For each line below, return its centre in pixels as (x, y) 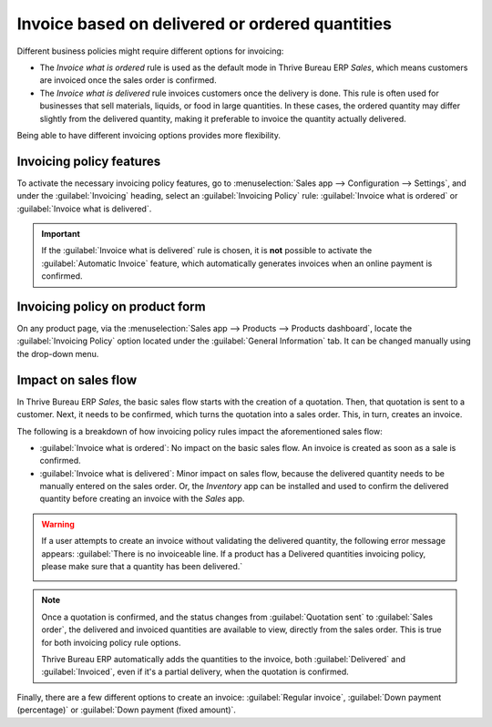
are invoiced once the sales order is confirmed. (128, 80)
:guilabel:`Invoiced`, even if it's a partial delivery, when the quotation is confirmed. (195, 672)
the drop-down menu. (58, 353)
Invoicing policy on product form (111, 307)
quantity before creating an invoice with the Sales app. (142, 499)
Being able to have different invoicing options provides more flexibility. (149, 135)
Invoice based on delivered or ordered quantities (204, 24)
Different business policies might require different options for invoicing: (150, 51)
